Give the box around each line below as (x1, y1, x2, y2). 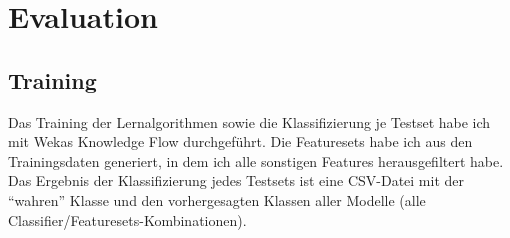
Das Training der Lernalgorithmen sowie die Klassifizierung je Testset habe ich (8, 111, 491, 132)
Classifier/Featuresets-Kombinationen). (8, 209, 247, 230)
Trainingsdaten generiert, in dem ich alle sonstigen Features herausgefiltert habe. (8, 150, 504, 171)
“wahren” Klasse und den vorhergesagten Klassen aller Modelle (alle (8, 189, 426, 210)
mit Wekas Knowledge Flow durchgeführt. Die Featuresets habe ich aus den (8, 131, 473, 152)
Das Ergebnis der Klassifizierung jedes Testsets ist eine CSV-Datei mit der (8, 170, 464, 191)
